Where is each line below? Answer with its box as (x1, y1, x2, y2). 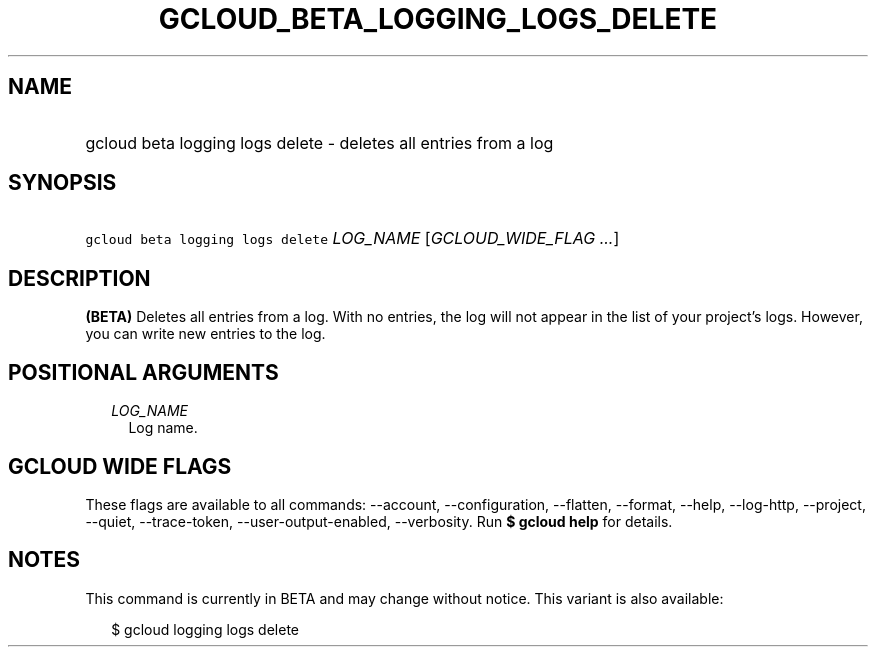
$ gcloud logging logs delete (111, 620, 299, 638)
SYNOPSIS (8, 170, 117, 196)
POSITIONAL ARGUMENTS (8, 359, 279, 385)
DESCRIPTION (8, 265, 151, 291)
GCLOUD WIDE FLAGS (8, 453, 232, 479)
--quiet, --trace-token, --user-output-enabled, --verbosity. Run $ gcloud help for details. (85, 512, 673, 530)
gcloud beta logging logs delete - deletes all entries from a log (85, 132, 554, 153)
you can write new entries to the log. (85, 325, 326, 343)
